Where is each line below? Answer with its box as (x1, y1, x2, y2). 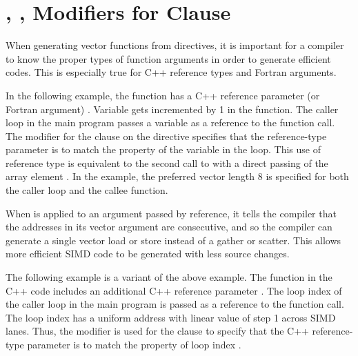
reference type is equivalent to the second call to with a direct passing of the (6, 155, 328, 170)
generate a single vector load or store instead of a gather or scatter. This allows (6, 233, 341, 247)
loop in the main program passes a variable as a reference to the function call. (6, 115, 335, 130)
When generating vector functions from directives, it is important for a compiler (6, 38, 344, 52)
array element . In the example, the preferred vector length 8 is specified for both (6, 169, 349, 184)
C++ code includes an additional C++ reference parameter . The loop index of (6, 283, 342, 297)
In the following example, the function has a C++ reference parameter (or (6, 88, 320, 102)
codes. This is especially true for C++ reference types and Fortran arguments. (6, 65, 337, 79)
